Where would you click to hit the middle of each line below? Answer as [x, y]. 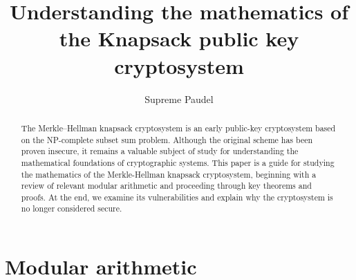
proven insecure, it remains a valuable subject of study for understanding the [160, 151]
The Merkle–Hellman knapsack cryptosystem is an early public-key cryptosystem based [178, 128]
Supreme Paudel [179, 99]
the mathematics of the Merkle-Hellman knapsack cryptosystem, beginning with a [169, 174]
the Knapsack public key [179, 38]
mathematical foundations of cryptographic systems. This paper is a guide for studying [178, 162]
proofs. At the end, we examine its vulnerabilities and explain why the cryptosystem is [177, 197]
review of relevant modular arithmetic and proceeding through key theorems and [166, 186]
